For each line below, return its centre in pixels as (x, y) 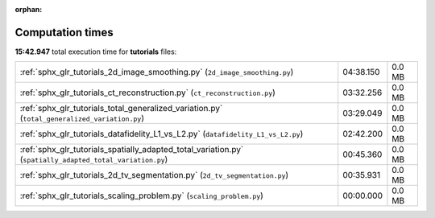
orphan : (29, 9)
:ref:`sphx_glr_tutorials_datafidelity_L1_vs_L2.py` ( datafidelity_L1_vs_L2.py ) (162, 134)
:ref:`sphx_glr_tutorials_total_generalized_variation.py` (121, 109)
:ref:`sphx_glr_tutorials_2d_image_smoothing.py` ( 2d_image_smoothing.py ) (157, 72)
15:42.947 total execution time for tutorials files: (96, 51)
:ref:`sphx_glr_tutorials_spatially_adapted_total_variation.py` (132, 150)
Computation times (64, 32)
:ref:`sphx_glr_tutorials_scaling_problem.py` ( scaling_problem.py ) (141, 195)
